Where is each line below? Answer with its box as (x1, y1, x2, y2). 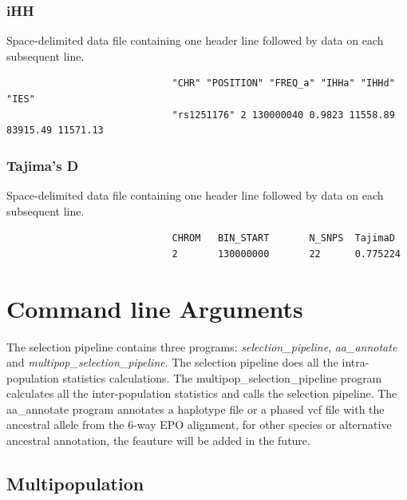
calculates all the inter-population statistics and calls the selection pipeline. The (6, 385, 397, 402)
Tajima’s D (6, 155, 79, 175)
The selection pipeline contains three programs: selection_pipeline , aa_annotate (6, 338, 397, 355)
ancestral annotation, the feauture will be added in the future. (6, 432, 310, 449)
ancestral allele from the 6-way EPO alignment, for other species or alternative (6, 416, 392, 433)
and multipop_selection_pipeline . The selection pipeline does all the (6, 354, 338, 371)
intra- (342, 354, 369, 371)
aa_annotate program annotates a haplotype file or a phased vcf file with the (6, 400, 385, 417)
